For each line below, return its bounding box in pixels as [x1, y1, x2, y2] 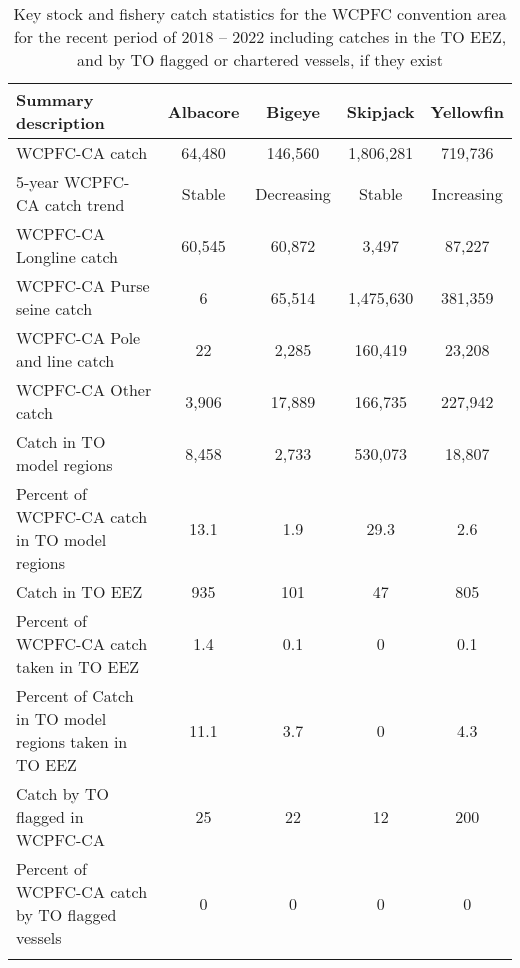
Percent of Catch [16, 684, 134, 707]
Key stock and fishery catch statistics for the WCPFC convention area [13, 2, 507, 25]
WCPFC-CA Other [16, 378, 152, 401]
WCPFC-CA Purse [16, 274, 150, 297]
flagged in [16, 805, 84, 828]
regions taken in [16, 730, 128, 753]
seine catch [16, 297, 93, 320]
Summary [16, 88, 94, 111]
